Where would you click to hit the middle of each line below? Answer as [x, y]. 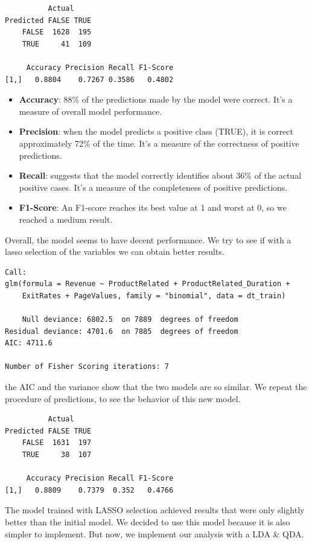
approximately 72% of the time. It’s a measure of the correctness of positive [159, 143]
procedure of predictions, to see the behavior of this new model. [123, 398]
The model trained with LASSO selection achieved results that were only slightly [155, 510]
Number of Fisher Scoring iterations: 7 [87, 367]
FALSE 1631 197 [57, 443]
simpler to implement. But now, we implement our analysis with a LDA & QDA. [154, 533]
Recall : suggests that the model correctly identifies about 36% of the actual [160, 175]
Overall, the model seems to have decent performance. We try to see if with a [148, 239]
